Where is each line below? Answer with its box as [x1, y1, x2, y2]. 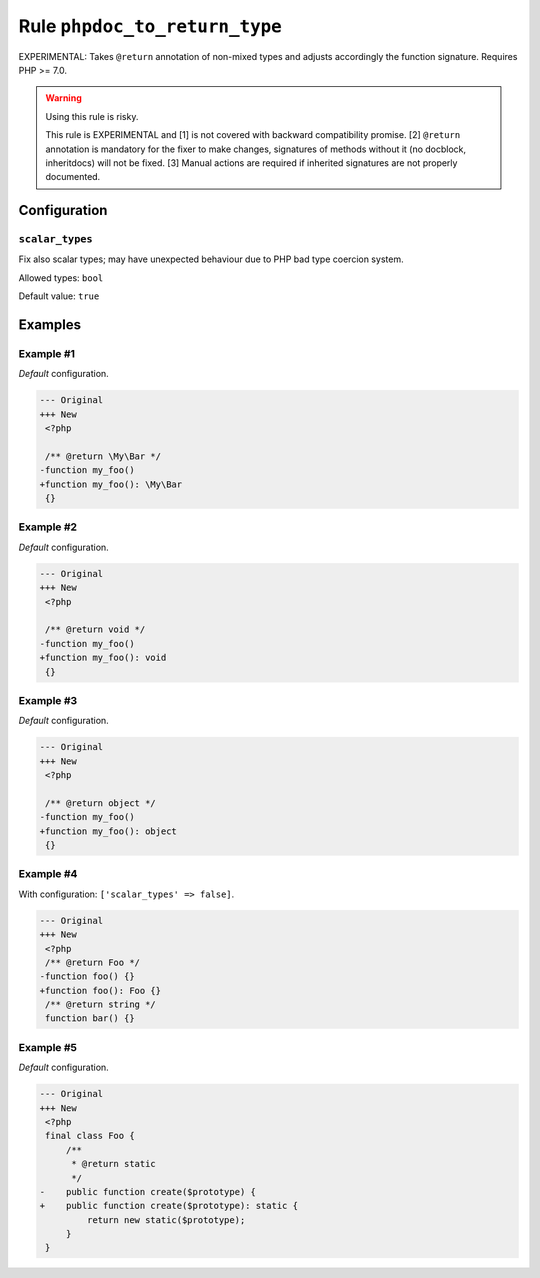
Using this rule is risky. [45, 110, 139, 122]
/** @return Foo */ [45, 956, 140, 968]
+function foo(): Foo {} [39, 985, 162, 996]
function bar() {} [45, 1013, 135, 1024]
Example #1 [18, 347, 75, 360]
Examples [18, 316, 82, 334]
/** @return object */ [45, 797, 157, 809]
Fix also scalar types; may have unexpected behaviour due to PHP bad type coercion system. [18, 253, 404, 265]
